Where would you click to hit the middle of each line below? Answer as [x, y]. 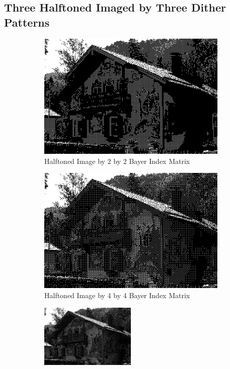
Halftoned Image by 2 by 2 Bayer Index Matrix [117, 161]
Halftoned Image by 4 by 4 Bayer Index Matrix [117, 295]
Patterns [27, 22]
